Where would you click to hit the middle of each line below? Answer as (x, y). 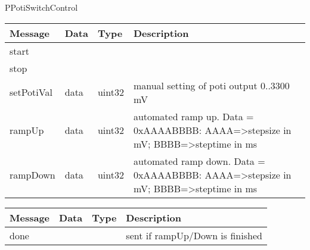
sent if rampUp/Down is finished (194, 235)
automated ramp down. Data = (199, 161)
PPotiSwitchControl (41, 7)
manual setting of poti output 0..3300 (211, 85)
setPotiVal (31, 92)
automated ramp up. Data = (193, 116)
